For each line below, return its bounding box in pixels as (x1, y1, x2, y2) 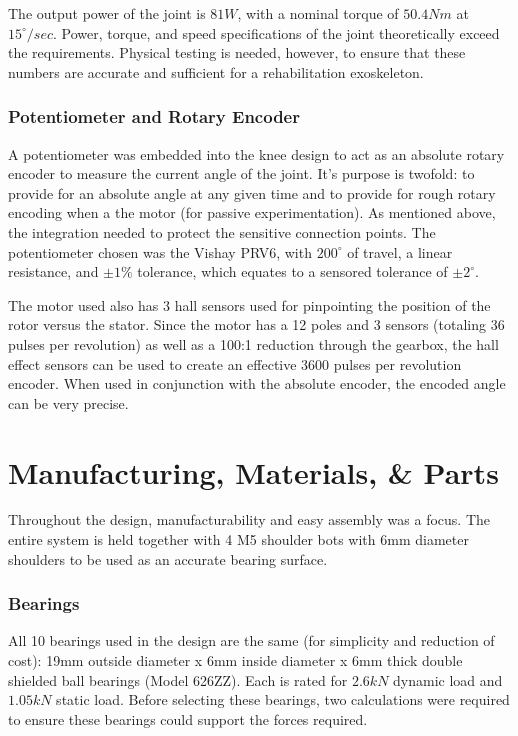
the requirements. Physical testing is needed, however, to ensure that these (8, 42, 466, 63)
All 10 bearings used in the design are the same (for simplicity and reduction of (8, 630, 495, 651)
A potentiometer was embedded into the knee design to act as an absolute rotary (8, 143, 505, 164)
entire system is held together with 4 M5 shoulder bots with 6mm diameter (8, 529, 469, 550)
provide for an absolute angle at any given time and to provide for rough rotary (8, 182, 496, 203)
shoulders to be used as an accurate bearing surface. (8, 548, 328, 569)
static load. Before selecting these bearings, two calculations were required (56, 689, 510, 710)
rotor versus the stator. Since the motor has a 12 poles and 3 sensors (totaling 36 (8, 314, 505, 335)
